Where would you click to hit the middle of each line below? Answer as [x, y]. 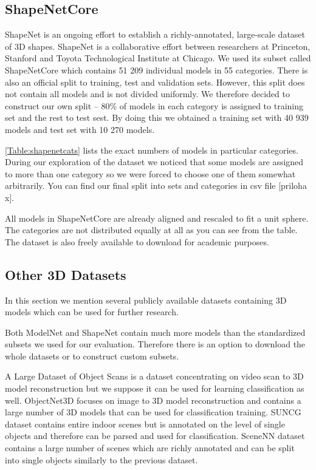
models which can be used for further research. [92, 312]
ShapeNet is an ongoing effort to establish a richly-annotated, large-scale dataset [155, 34]
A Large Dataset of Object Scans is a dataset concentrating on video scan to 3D [154, 376]
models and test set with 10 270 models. [80, 129]
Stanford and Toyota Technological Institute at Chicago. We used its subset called [158, 58]
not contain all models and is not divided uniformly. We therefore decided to [147, 94]
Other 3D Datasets [66, 274]
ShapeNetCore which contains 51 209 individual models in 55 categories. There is [156, 70]
